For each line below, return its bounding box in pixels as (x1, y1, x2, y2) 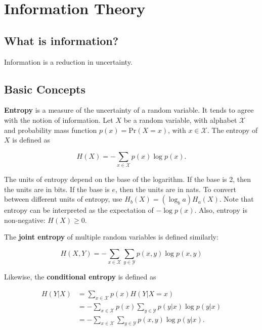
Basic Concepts (4, 81, 86, 97)
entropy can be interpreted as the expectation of (4, 205, 154, 215)
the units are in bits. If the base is (4, 183, 110, 194)
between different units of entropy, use (4, 194, 122, 204)
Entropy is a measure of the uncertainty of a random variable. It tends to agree (4, 105, 254, 115)
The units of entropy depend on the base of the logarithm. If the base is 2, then (4, 174, 251, 184)
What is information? (4, 32, 119, 48)
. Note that (219, 194, 254, 204)
